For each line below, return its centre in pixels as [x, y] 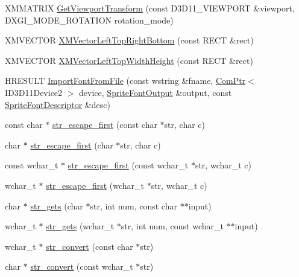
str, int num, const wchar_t [172, 226]
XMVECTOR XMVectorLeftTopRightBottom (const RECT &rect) [129, 40]
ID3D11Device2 [34, 92]
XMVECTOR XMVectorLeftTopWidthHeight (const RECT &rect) [129, 60]
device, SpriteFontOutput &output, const [156, 92]
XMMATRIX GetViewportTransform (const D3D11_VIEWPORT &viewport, [150, 8]
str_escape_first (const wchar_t [128, 165]
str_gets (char [57, 205]
